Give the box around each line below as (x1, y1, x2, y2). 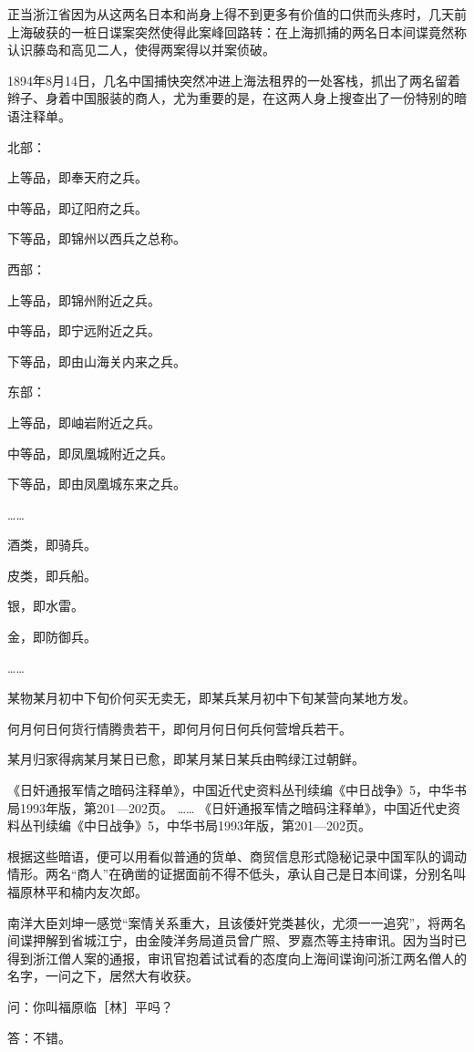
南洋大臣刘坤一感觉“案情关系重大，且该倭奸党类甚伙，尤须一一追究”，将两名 (7, 913, 467, 932)
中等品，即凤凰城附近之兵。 (7, 443, 173, 462)
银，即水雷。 (7, 596, 84, 615)
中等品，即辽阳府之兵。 (7, 198, 148, 217)
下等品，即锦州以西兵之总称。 (7, 229, 186, 248)
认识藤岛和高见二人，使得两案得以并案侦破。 (7, 40, 275, 59)
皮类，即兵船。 (7, 565, 97, 584)
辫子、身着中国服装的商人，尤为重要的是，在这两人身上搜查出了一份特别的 (7, 88, 454, 108)
